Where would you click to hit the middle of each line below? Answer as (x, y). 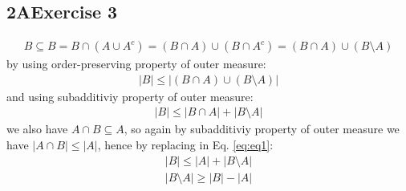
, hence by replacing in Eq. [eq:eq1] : (185, 145)
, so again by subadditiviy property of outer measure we (262, 129)
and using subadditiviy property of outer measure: (130, 96)
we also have (37, 129)
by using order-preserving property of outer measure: (136, 64)
